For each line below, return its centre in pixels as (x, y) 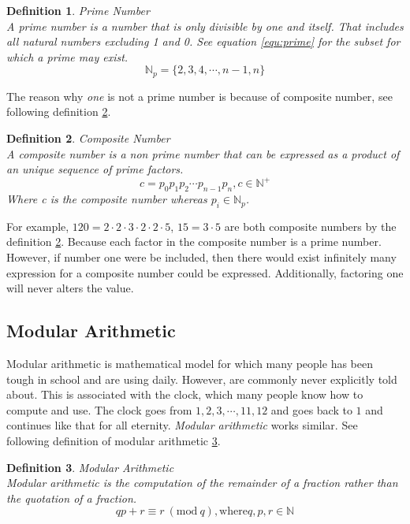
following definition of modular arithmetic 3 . (114, 441)
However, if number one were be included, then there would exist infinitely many (201, 257)
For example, (38, 226)
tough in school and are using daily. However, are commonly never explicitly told (202, 379)
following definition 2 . (59, 111)
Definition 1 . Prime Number (78, 10)
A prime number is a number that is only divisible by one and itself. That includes (205, 26)
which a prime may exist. (67, 56)
